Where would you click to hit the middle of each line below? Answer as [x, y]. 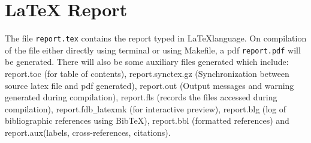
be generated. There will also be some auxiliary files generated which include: [147, 62]
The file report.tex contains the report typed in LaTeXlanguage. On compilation [156, 38]
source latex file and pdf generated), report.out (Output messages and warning [150, 85]
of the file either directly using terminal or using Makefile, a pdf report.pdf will [153, 50]
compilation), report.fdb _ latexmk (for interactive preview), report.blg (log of [146, 108]
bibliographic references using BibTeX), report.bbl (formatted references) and [147, 120]
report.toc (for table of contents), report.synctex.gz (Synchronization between [147, 74]
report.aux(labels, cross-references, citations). [88, 132]
